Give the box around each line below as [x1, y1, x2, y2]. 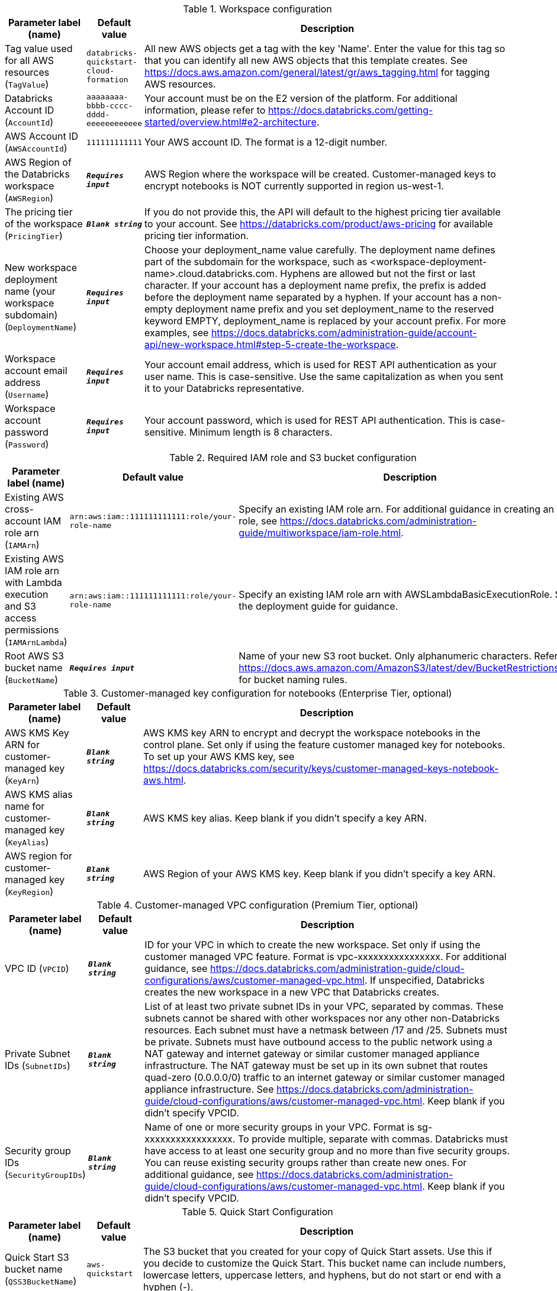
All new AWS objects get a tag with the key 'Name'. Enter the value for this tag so [144, 43, 506, 54]
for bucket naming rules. [239, 674, 347, 685]
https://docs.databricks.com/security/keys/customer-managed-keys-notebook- [143, 762, 499, 774]
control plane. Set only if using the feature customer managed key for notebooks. [143, 739, 506, 751]
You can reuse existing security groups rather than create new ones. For [144, 1157, 467, 1168]
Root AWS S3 [5, 650, 64, 662]
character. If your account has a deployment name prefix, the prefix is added [144, 279, 487, 291]
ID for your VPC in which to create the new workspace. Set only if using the [144, 939, 481, 951]
